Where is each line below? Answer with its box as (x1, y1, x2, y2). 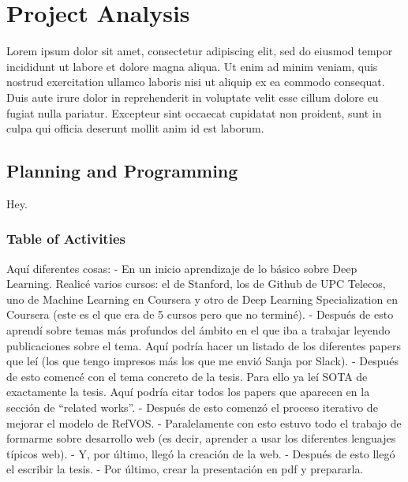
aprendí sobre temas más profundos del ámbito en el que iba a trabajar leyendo (6, 322, 391, 338)
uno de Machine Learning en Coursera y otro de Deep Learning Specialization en (6, 290, 398, 307)
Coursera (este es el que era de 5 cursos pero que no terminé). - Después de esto (6, 306, 394, 323)
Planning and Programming (6, 159, 238, 183)
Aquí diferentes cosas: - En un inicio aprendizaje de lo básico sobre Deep (6, 260, 357, 276)
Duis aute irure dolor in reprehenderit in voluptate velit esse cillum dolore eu (6, 88, 379, 105)
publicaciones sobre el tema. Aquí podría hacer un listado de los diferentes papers (6, 337, 401, 353)
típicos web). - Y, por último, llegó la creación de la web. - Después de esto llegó (6, 445, 395, 461)
